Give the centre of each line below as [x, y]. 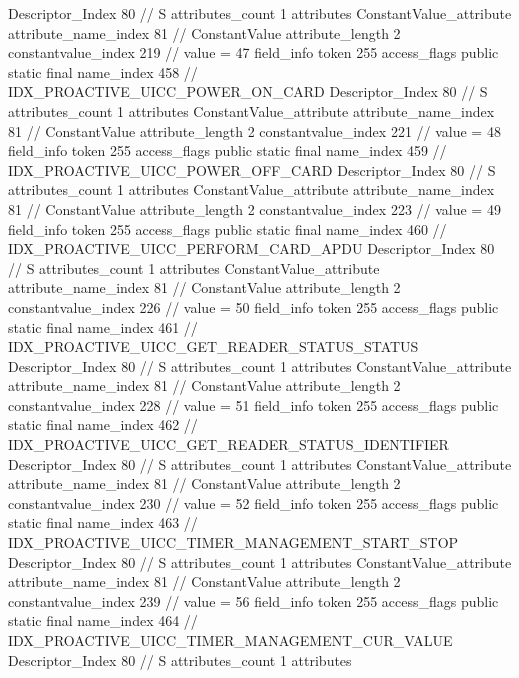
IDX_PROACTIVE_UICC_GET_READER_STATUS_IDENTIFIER [228, 444]
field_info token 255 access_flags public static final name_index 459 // [227, 150]
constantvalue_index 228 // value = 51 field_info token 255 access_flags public [253, 404]
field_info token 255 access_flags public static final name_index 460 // [227, 228]
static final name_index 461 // [103, 326]
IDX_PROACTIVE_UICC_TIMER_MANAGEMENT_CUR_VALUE [230, 640]
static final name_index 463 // [103, 522]
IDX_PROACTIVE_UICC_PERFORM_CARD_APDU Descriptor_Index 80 [251, 248]
